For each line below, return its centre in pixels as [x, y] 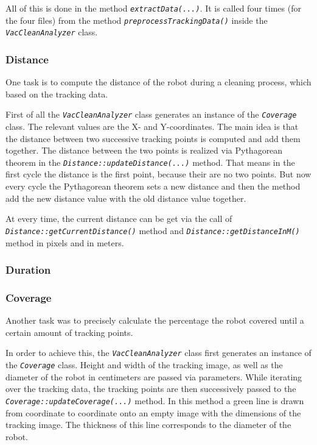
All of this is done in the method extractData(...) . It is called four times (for [153, 8]
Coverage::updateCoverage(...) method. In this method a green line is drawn [155, 400]
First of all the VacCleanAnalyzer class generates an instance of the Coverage [151, 114]
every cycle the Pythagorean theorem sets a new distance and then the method [153, 186]
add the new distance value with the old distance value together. [126, 198]
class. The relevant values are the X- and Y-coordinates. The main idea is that [152, 126]
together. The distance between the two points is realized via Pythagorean [144, 150]
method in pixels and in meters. [65, 242]
